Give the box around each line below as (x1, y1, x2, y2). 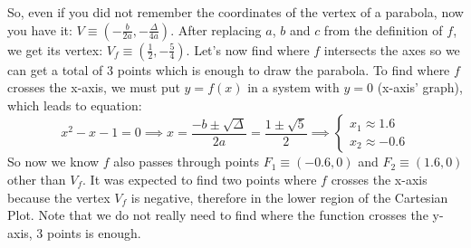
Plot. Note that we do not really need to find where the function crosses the (7, 205, 428, 224)
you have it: (7, 20, 72, 39)
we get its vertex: (7, 40, 103, 59)
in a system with (247, 78, 340, 97)
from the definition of (323, 20, 443, 39)
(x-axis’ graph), (377, 78, 463, 97)
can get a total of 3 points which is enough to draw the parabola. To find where (7, 60, 450, 79)
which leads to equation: (7, 95, 142, 114)
